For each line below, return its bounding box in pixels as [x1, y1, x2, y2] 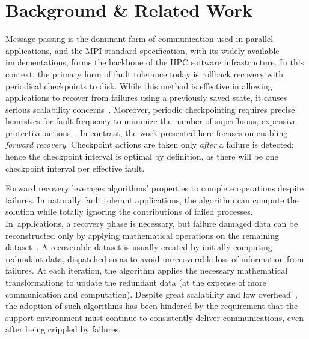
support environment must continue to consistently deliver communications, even [5, 311, 304, 323]
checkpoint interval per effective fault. [5, 161, 145, 174]
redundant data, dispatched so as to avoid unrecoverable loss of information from [5, 252, 304, 265]
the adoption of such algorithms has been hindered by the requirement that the [5, 299, 298, 312]
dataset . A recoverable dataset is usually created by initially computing [5, 241, 272, 253]
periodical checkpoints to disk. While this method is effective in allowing [5, 79, 272, 92]
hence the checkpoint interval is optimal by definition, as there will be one [5, 150, 278, 163]
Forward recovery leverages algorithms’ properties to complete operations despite [5, 182, 304, 194]
